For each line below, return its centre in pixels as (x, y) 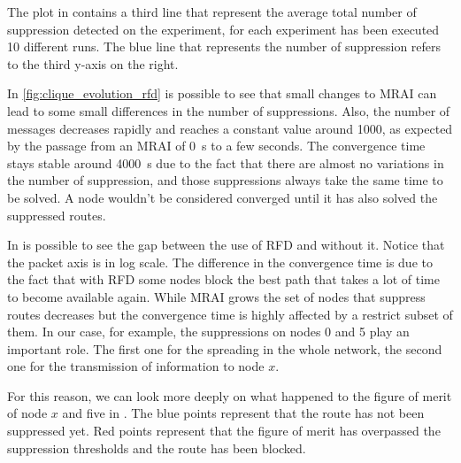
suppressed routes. (57, 215)
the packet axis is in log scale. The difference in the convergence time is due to (220, 262)
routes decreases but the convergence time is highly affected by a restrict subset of (230, 314)
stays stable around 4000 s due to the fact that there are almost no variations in (226, 162)
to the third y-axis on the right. (93, 63)
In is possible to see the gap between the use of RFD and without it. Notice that (226, 245)
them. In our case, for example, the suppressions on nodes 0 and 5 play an (208, 332)
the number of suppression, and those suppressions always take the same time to (225, 180)
